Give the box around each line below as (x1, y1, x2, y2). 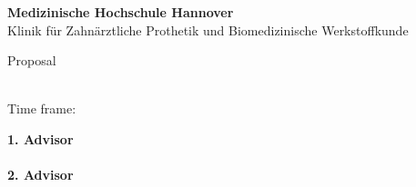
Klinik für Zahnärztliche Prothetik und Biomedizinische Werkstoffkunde (7, 20, 409, 39)
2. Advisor (7, 165, 74, 184)
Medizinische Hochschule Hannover (7, 3, 234, 21)
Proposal (7, 51, 56, 70)
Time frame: (7, 99, 76, 118)
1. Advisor (7, 129, 74, 148)
